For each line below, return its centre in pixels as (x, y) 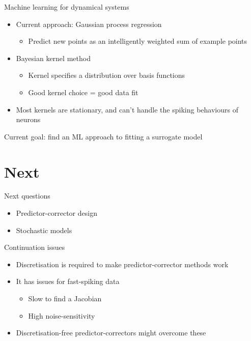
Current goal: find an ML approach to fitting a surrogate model (103, 136)
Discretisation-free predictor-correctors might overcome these (111, 333)
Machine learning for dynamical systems (67, 7)
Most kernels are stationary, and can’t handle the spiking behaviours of (127, 109)
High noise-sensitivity (62, 315)
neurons (28, 119)
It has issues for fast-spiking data (68, 281)
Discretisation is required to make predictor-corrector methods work (122, 264)
